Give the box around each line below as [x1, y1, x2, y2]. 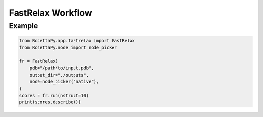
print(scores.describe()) [19, 99, 81, 105]
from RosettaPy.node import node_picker [19, 45, 117, 51]
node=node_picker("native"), [29, 79, 99, 85]
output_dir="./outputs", [29, 72, 89, 78]
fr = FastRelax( [19, 58, 58, 64]
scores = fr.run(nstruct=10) [19, 93, 89, 98]
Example [9, 21, 38, 30]
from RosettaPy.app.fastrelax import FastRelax [19, 38, 135, 43]
